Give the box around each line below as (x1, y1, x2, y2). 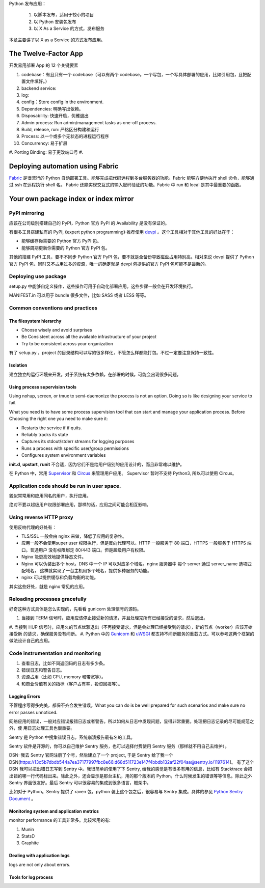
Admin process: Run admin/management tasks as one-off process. (21, 119, 157, 125)
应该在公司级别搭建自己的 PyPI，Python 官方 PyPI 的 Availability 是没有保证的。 (9, 220, 169, 226)
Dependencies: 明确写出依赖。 (21, 106, 83, 111)
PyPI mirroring (9, 210, 44, 217)
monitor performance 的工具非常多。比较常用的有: (9, 817, 110, 823)
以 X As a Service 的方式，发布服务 (33, 26, 105, 31)
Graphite (21, 840, 39, 846)
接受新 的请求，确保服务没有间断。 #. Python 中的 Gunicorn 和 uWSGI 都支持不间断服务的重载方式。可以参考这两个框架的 (9, 631, 255, 637)
